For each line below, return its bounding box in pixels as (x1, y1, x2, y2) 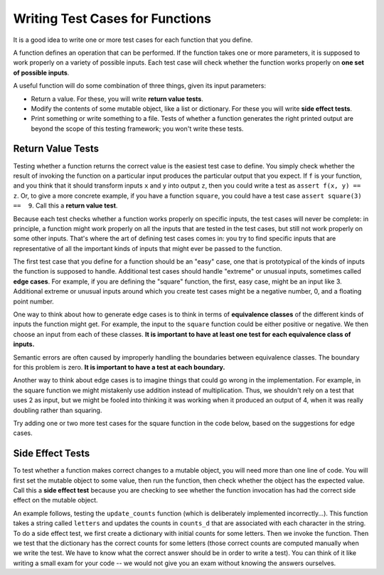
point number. (13, 297, 55, 306)
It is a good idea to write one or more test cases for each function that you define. (13, 36, 253, 44)
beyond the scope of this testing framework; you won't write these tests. (31, 124, 244, 133)
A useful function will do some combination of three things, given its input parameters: (13, 82, 267, 90)
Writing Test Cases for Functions (13, 11, 211, 26)
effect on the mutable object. (13, 496, 99, 505)
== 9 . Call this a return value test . (13, 201, 118, 210)
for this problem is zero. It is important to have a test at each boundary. (13, 363, 225, 371)
